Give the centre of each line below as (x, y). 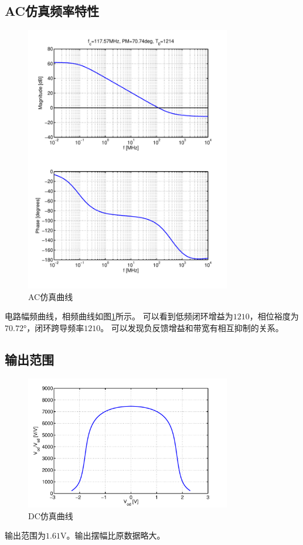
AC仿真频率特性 (52, 11)
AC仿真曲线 (51, 296)
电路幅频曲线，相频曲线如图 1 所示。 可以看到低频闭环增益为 (119, 316)
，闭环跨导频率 (55, 327)
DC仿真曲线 (51, 515)
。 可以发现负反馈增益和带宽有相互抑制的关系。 (192, 327)
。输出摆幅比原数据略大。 (116, 535)
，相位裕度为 (274, 316)
